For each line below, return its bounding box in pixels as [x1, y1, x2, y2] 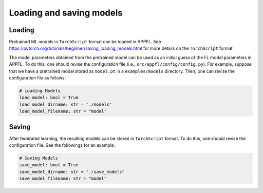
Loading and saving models [9, 7, 123, 18]
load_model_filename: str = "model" [19, 109, 107, 114]
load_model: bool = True [19, 95, 79, 100]
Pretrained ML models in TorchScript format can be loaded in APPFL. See [9, 39, 161, 45]
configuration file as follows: [9, 75, 66, 81]
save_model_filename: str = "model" [19, 176, 107, 181]
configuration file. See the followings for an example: [9, 142, 115, 148]
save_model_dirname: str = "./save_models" [19, 169, 125, 174]
